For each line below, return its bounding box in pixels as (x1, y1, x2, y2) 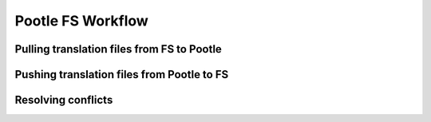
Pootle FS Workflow (14, 12, 149, 30)
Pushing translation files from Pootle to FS (14, 68, 229, 81)
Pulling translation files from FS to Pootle (14, 42, 223, 56)
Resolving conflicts (14, 93, 113, 107)
